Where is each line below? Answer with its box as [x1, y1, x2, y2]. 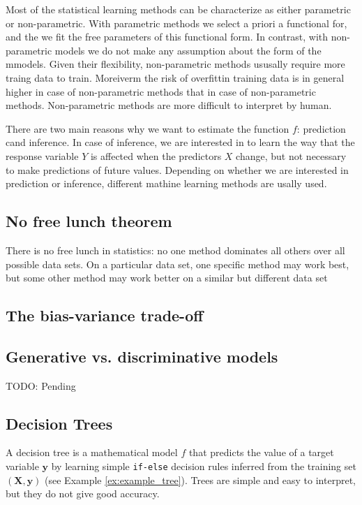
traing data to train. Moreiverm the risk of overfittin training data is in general [6, 70, 345, 85]
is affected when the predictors [90, 148, 222, 163]
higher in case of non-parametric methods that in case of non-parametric [6, 84, 316, 98]
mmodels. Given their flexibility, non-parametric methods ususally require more [6, 57, 345, 71]
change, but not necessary [236, 148, 347, 163]
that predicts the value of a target [188, 445, 334, 460]
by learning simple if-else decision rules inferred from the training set [51, 459, 356, 474]
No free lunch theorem [6, 210, 172, 232]
